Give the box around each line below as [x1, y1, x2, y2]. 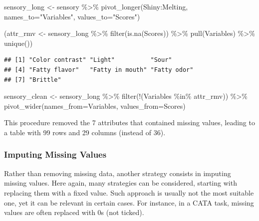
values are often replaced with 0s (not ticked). [4, 207, 144, 218]
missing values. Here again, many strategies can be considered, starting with [4, 178, 237, 188]
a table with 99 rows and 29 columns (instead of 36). [4, 127, 166, 137]
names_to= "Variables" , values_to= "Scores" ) [4, 11, 140, 21]
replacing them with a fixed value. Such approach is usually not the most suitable [4, 187, 254, 198]
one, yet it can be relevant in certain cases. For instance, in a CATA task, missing [4, 197, 254, 208]
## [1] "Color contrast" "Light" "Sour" [4, 56, 172, 64]
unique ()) [4, 37, 33, 48]
